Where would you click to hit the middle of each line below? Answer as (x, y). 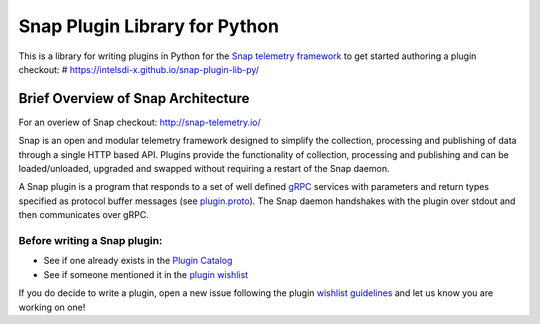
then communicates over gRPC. (83, 215)
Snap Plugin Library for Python (149, 26)
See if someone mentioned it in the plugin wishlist (146, 274)
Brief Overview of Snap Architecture (134, 98)
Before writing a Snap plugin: (90, 240)
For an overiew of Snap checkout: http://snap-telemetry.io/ (139, 122)
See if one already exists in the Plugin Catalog (138, 261)
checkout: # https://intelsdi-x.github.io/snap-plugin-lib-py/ (139, 69)
